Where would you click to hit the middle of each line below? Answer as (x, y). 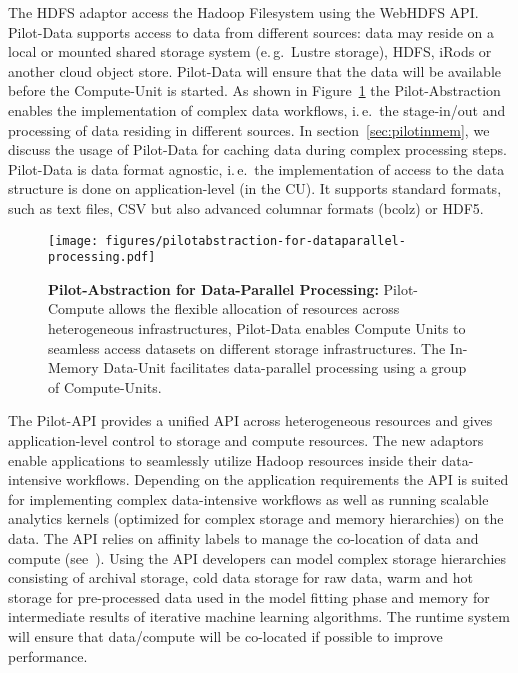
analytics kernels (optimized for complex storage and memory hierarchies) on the (256, 518)
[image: (73, 240)
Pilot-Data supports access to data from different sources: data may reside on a (251, 31)
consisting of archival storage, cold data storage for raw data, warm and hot (240, 577)
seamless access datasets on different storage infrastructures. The (247, 347)
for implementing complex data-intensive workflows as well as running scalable (248, 498)
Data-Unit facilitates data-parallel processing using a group (285, 367)
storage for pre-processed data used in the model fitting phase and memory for (249, 596)
